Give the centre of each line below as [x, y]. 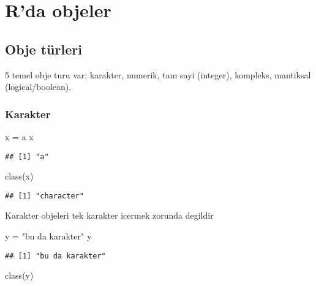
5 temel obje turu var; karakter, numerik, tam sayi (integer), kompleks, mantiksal [158, 74]
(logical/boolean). [38, 87]
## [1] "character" [44, 196]
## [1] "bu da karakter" [55, 256]
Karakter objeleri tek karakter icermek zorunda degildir [109, 215]
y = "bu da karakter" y [48, 236]
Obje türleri [43, 49]
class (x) [19, 176]
